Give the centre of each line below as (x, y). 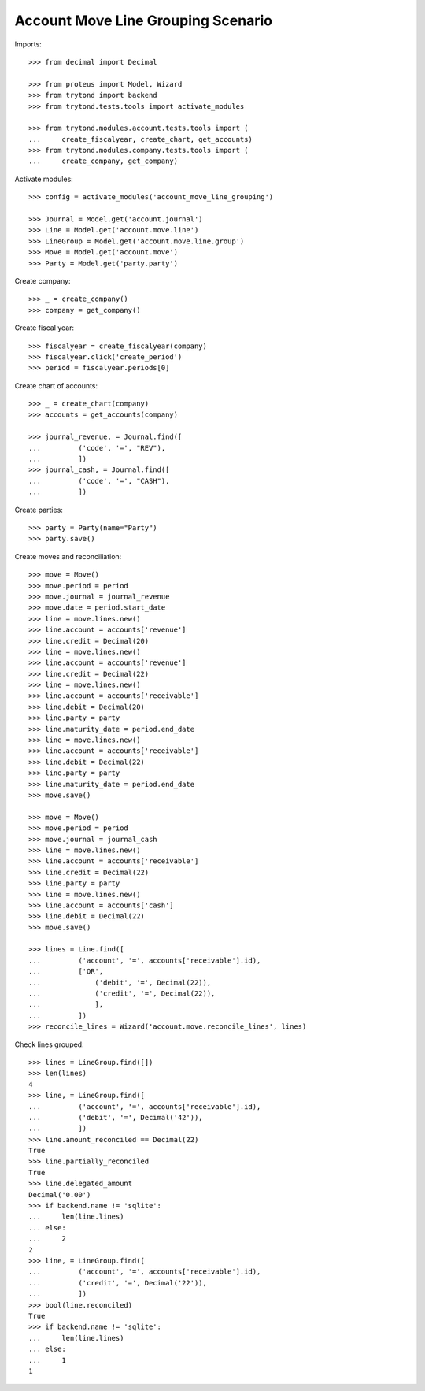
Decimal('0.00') (60, 1194)
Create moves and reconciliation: (68, 556)
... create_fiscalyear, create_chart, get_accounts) (141, 139)
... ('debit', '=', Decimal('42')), (116, 1117)
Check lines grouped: (49, 1044)
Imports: (28, 44)
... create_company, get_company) (103, 161)
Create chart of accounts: (56, 385)
